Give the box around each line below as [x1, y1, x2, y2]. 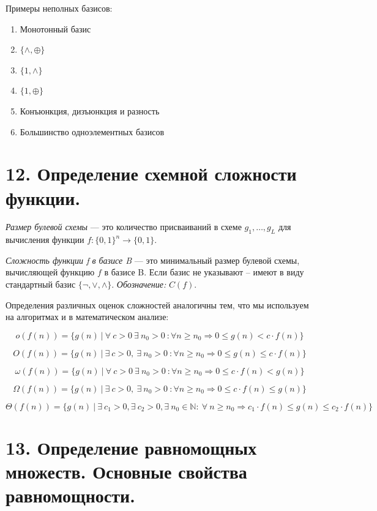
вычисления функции [6, 233, 84, 246]
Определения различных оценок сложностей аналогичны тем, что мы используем [6, 298, 309, 311]
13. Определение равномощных [6, 435, 257, 460]
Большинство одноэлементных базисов [20, 125, 165, 138]
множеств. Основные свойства [6, 459, 247, 484]
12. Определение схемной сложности [6, 161, 297, 186]
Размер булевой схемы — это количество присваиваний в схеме [6, 220, 242, 233]
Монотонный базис [20, 22, 91, 35]
